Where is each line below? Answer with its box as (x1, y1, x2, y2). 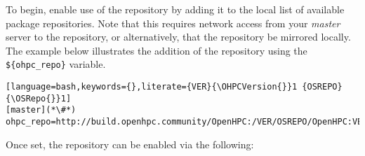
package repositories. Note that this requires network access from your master (6, 15, 340, 30)
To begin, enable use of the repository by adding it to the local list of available (6, 2, 345, 16)
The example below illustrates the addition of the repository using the (6, 43, 307, 57)
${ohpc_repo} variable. (6, 57, 106, 71)
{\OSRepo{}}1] (6, 93, 72, 104)
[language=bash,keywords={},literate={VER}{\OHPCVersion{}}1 (6, 82, 298, 92)
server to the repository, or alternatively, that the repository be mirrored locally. (6, 29, 351, 44)
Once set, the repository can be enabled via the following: (6, 136, 254, 151)
